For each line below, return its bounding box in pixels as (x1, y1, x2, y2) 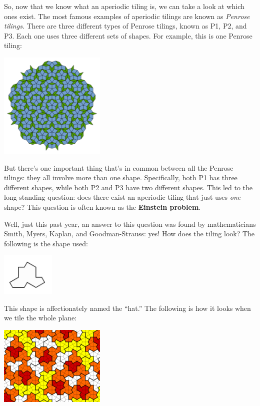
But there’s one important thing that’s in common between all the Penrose (4, 162, 233, 173)
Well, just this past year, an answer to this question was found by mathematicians (4, 218, 256, 229)
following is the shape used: (4, 238, 88, 248)
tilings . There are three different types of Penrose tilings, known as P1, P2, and (4, 21, 247, 31)
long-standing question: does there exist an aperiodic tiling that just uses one (4, 192, 241, 202)
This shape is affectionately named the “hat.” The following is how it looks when (4, 302, 251, 313)
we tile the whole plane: (4, 312, 77, 323)
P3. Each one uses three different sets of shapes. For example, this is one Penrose (4, 30, 252, 41)
